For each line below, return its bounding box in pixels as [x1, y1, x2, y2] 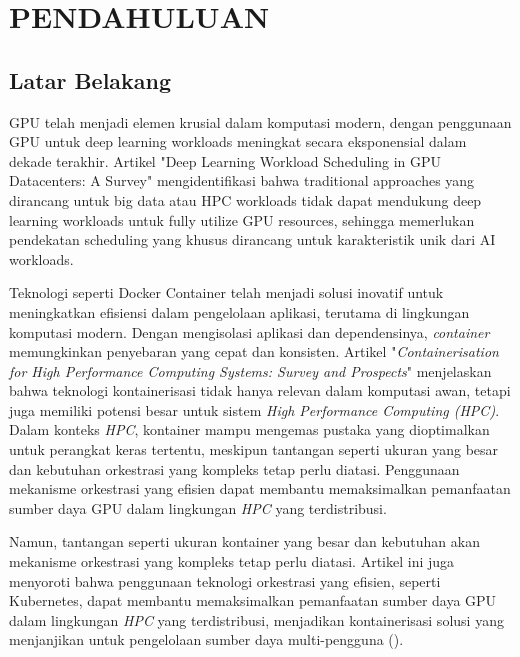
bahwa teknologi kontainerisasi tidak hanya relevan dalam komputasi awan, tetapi [9, 380, 511, 401]
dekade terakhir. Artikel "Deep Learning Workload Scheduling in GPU [9, 150, 442, 171]
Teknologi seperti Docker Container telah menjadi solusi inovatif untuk [9, 282, 444, 303]
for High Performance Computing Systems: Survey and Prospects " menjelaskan [9, 360, 492, 381]
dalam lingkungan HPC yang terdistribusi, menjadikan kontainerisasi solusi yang [9, 609, 504, 630]
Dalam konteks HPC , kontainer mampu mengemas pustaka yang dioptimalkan [9, 419, 490, 440]
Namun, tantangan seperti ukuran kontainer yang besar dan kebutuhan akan [9, 531, 480, 552]
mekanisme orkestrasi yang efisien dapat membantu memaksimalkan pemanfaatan [9, 478, 511, 499]
